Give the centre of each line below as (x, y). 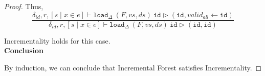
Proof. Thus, (24, 6)
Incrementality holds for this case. (57, 40)
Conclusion (24, 50)
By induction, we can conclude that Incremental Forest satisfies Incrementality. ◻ (133, 67)
